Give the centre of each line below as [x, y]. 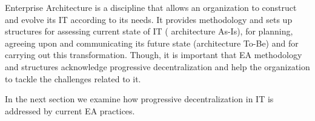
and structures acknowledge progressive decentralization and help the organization [157, 66]
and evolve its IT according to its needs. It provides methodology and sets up [149, 19]
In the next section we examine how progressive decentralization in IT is [139, 99]
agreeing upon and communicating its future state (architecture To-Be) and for [152, 43]
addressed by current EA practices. [70, 110]
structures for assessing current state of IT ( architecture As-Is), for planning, [149, 31]
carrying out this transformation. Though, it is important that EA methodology [154, 55]
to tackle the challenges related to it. [73, 78]
